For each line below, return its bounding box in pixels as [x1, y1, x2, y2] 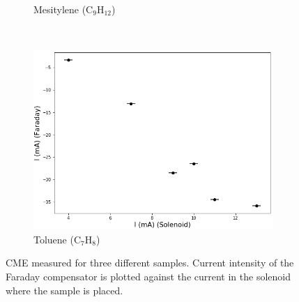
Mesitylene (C [33, 2, 93, 16]
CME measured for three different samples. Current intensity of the [6, 255, 294, 270]
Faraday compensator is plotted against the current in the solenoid [6, 269, 291, 283]
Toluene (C [33, 232, 82, 246]
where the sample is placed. [6, 282, 123, 297]
